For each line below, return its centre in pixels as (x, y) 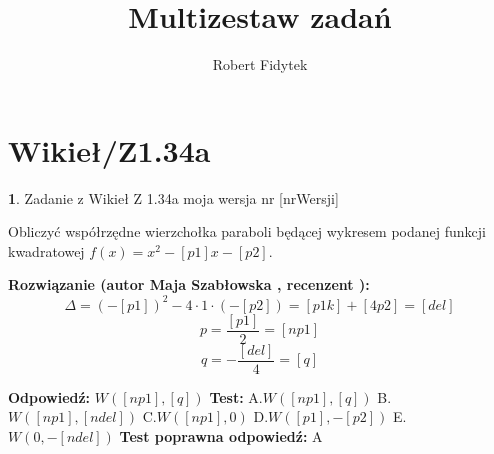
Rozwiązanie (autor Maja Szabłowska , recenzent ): (189, 284)
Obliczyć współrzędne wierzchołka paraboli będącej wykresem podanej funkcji (247, 231)
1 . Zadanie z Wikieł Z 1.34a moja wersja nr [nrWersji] (173, 197)
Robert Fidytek (260, 64)
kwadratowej (46, 250)
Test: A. (236, 396)
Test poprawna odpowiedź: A (221, 435)
